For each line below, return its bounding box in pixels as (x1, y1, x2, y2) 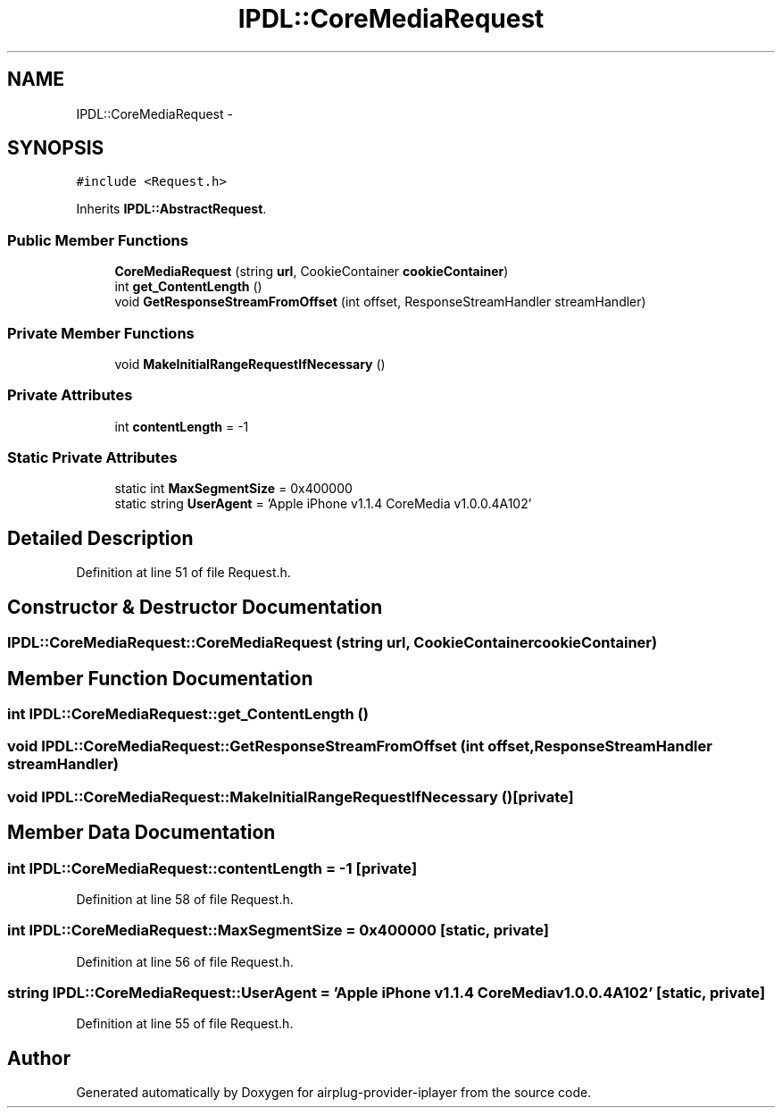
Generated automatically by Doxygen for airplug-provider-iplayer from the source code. (76, 1085, 592, 1101)
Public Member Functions (7, 231, 188, 249)
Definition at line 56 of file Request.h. (76, 953, 294, 969)
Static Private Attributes (7, 449, 178, 467)
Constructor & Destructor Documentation (7, 595, 383, 618)
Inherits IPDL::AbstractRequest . (76, 201, 267, 217)
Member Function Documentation (7, 666, 313, 690)
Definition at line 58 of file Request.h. (76, 891, 294, 907)
